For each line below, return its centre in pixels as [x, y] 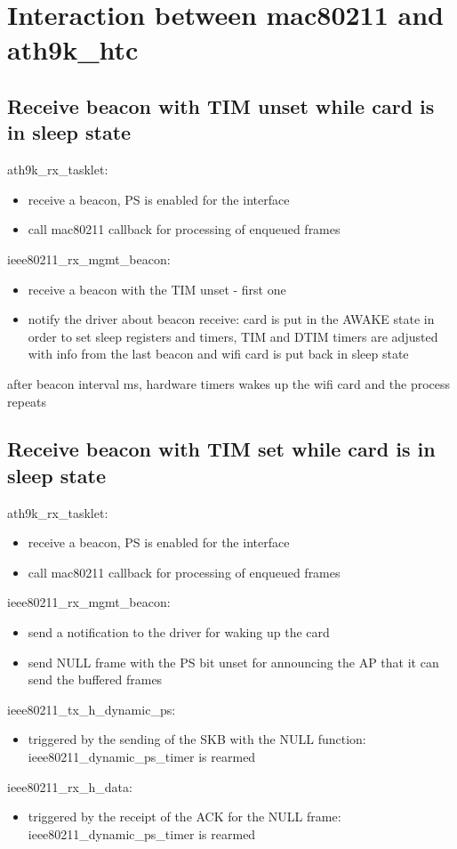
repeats [27, 401]
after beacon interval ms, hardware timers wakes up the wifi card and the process [229, 383]
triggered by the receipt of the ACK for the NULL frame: [184, 817]
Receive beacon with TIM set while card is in [221, 449]
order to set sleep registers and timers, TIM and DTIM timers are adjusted [233, 336]
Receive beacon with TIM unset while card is [221, 105]
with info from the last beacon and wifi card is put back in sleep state [218, 354]
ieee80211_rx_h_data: [70, 786]
